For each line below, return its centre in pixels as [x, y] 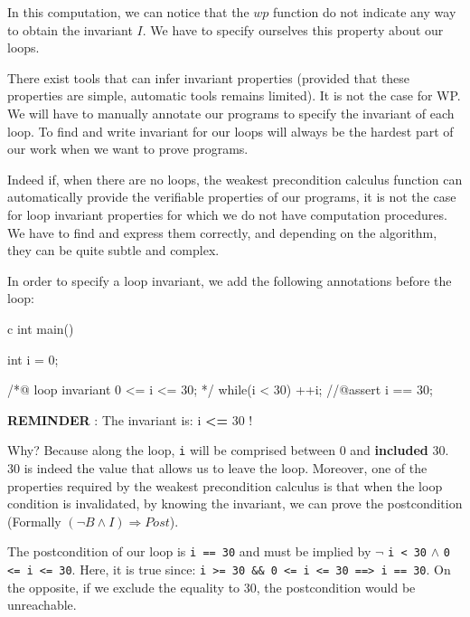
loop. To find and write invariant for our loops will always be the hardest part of [230, 131]
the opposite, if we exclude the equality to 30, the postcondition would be [211, 587]
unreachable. [42, 605]
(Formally [34, 521]
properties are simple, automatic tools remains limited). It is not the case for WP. [234, 95]
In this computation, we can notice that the [128, 12]
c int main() [41, 328]
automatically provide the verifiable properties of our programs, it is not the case [232, 197]
